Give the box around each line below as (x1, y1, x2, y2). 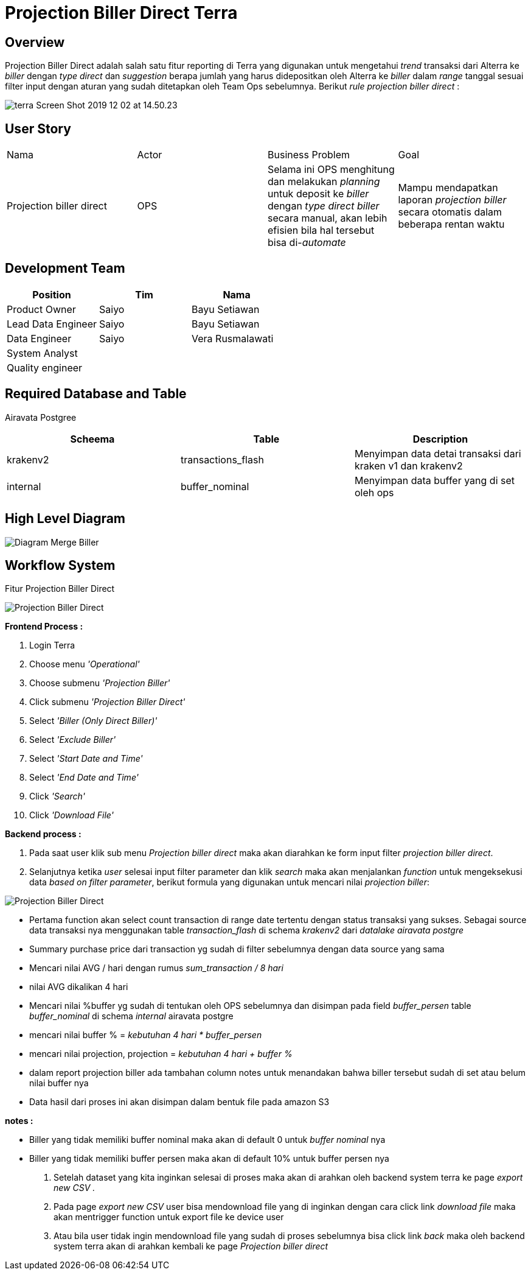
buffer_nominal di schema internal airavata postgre (29, 1011, 234, 1022)
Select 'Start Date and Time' (29, 753, 143, 764)
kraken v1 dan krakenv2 (354, 459, 463, 472)
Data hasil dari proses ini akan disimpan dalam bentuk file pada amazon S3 (29, 1097, 330, 1108)
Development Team (5, 261, 125, 276)
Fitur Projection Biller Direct (5, 583, 115, 594)
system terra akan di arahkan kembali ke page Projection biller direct (54, 1241, 328, 1252)
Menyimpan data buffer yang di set (354, 474, 515, 486)
